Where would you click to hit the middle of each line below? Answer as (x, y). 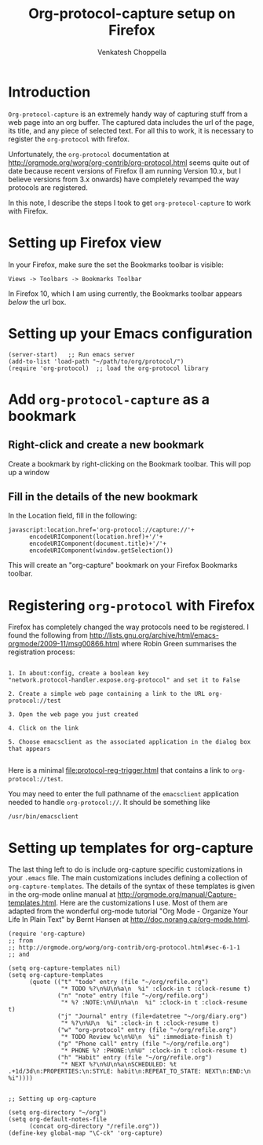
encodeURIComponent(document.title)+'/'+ (98, 544)
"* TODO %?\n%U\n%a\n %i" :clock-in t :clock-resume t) (156, 989)
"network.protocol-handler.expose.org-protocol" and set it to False (124, 680)
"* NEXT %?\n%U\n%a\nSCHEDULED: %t (119, 1065)
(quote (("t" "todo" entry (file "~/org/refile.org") (119, 982)
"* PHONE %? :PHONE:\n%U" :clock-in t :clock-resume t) (154, 1051)
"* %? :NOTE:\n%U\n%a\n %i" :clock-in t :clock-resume (154, 1003)
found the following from (48, 635)
